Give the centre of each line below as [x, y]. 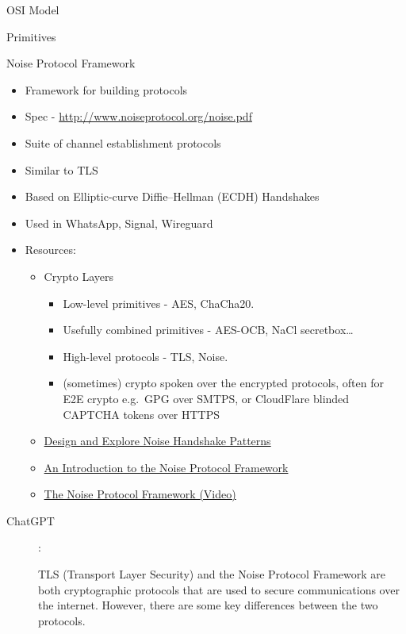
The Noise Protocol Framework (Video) [140, 494]
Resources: [50, 250]
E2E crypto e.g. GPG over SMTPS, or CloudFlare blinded [206, 398]
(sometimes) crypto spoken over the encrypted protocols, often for [223, 383]
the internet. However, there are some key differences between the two [208, 605]
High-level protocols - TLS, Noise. [146, 356]
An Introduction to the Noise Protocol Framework [166, 467]
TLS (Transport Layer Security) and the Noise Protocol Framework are [212, 574]
